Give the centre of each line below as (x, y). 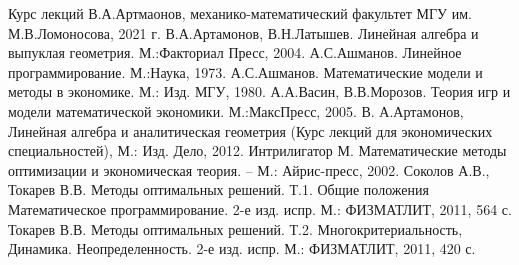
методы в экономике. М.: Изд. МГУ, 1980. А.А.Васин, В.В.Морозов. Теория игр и (259, 91)
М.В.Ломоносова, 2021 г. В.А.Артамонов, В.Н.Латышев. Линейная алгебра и (243, 32)
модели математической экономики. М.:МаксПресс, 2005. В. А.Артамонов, (236, 110)
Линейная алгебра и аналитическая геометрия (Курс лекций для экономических (250, 130)
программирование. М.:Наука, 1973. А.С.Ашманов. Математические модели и (245, 71)
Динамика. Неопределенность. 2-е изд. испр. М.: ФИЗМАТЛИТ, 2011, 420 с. (242, 248)
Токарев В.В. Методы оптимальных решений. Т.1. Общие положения (218, 189)
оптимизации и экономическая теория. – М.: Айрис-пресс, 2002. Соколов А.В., (249, 169)
